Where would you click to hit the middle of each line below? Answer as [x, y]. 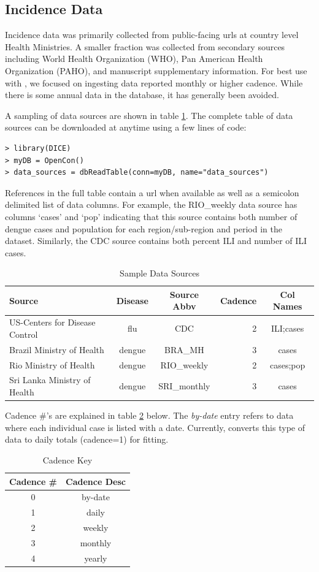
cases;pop [287, 364]
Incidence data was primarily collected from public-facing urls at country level [152, 35]
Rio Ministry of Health [52, 364]
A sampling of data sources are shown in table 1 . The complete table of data [149, 115]
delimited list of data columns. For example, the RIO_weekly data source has [151, 204]
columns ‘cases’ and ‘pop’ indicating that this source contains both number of [151, 216]
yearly [96, 558]
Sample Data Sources [159, 273]
